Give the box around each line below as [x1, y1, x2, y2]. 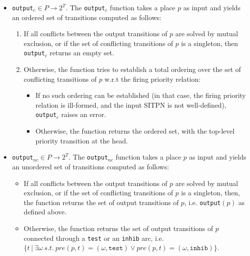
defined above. [24, 207, 67, 217]
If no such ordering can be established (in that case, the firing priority [35, 90, 246, 100]
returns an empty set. [50, 47, 114, 58]
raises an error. [61, 109, 106, 119]
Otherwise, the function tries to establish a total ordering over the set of [24, 64, 241, 74]
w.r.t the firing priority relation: [104, 73, 200, 84]
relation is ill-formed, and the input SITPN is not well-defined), [35, 99, 226, 110]
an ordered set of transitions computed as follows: [12, 12, 162, 22]
